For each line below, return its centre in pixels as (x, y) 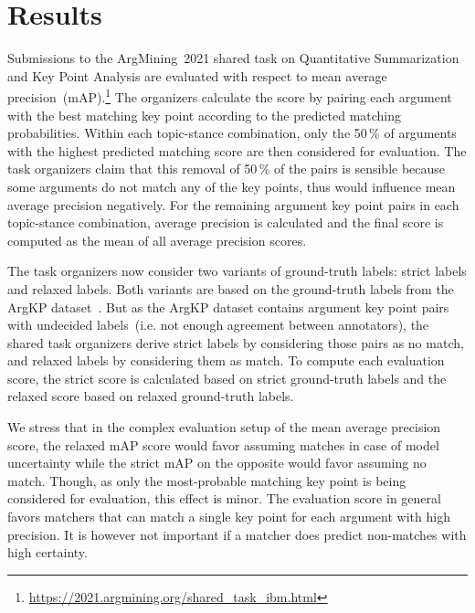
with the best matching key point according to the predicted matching (205, 115)
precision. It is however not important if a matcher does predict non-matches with (237, 534)
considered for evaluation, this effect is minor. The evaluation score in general (224, 498)
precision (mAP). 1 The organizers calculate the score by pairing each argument (230, 95)
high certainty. (47, 552)
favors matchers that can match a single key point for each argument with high (229, 517)
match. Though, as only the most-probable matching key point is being (207, 480)
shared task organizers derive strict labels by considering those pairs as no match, (236, 342)
